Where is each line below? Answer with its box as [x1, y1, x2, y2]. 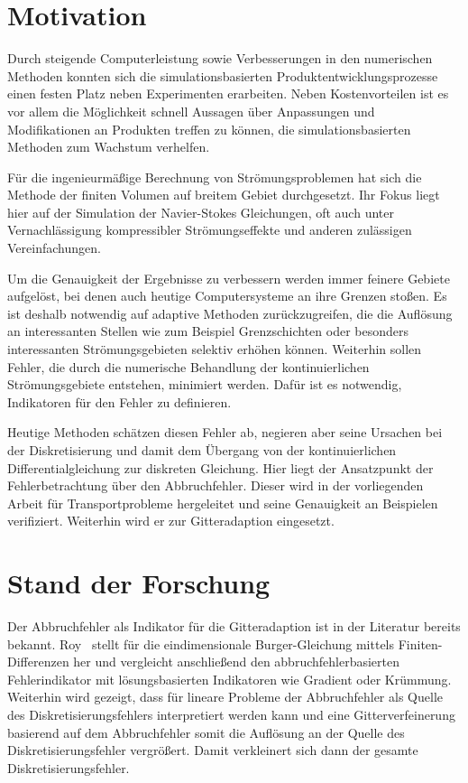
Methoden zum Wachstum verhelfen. [7, 137, 210, 156]
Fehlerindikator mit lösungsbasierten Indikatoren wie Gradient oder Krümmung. [7, 669, 452, 688]
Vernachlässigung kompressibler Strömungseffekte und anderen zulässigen [7, 220, 412, 239]
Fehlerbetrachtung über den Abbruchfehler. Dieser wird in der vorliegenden [7, 476, 424, 495]
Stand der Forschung [7, 564, 271, 601]
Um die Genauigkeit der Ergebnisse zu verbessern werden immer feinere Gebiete [7, 268, 450, 287]
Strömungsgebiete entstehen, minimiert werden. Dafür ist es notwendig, [7, 375, 402, 394]
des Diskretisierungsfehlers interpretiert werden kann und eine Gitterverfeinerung [7, 705, 455, 724]
